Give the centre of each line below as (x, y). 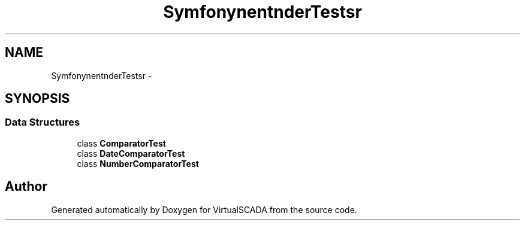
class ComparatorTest (121, 143)
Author (26, 187)
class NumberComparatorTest (138, 163)
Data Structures (43, 122)
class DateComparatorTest (131, 153)
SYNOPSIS (37, 99)
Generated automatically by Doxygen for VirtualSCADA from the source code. (204, 209)
